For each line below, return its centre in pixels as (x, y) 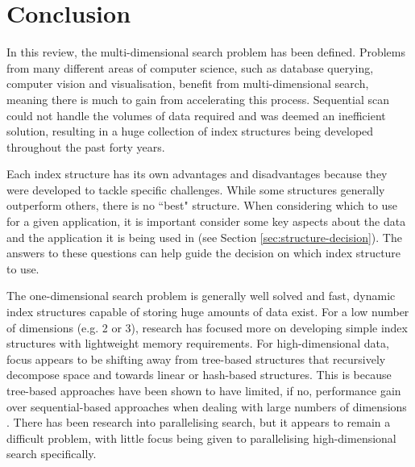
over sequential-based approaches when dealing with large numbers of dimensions (207, 406)
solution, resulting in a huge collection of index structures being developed (190, 131)
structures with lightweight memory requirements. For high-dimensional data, (198, 343)
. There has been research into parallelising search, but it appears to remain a (199, 422)
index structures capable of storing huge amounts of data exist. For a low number (208, 312)
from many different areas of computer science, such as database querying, (190, 67)
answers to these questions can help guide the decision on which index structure (204, 253)
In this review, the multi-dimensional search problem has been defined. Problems (206, 52)
